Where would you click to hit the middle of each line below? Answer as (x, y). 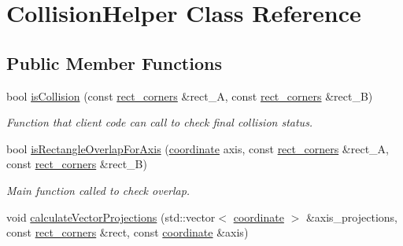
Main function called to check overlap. (98, 190)
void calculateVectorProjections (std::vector (111, 217)
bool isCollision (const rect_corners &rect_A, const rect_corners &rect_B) (190, 95)
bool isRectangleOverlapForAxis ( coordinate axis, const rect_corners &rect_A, (198, 148)
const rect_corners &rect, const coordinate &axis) (128, 232)
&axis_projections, (351, 217)
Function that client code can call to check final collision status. (160, 122)
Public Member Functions (114, 62)
